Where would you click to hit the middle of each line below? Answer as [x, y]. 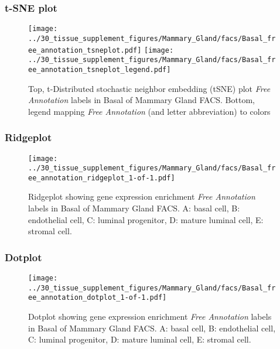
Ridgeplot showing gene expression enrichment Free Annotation [142, 196]
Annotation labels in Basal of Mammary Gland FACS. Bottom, [141, 100]
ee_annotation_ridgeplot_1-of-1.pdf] [102, 178]
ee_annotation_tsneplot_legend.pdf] [100, 69]
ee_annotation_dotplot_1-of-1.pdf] [98, 298]
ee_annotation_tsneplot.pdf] [85, 50]
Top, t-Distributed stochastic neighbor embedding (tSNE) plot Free [149, 88]
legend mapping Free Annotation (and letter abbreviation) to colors [149, 111]
